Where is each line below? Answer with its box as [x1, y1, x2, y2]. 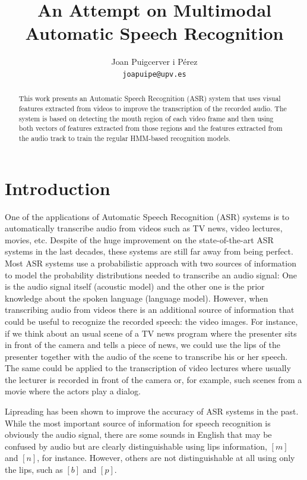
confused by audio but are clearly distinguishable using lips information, [5, 440, 267, 452]
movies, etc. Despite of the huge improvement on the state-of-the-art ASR [5, 233, 274, 246]
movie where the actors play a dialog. [5, 385, 141, 397]
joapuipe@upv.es [122, 70, 186, 79]
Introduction [5, 175, 110, 200]
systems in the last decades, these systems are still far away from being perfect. [5, 245, 293, 258]
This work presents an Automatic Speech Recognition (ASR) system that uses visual [18, 93, 281, 103]
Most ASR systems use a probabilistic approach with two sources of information [5, 256, 296, 269]
